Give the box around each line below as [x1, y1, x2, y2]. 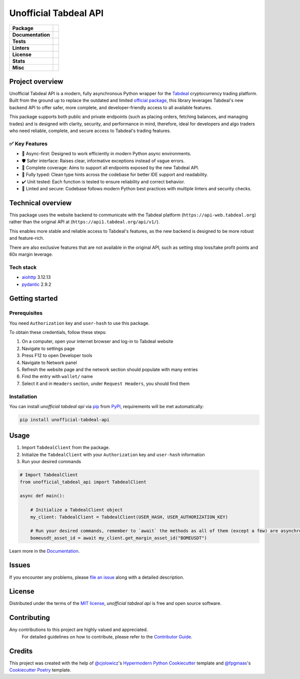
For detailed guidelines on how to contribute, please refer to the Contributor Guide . [21, 633, 192, 639]
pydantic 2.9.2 [21, 281, 51, 287]
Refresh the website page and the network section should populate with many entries [21, 367, 198, 373]
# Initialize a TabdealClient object [30, 507, 123, 513]
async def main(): [19, 493, 65, 499]
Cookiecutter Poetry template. [9, 667, 71, 673]
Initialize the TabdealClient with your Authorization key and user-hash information [21, 451, 205, 458]
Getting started [9, 294, 58, 303]
